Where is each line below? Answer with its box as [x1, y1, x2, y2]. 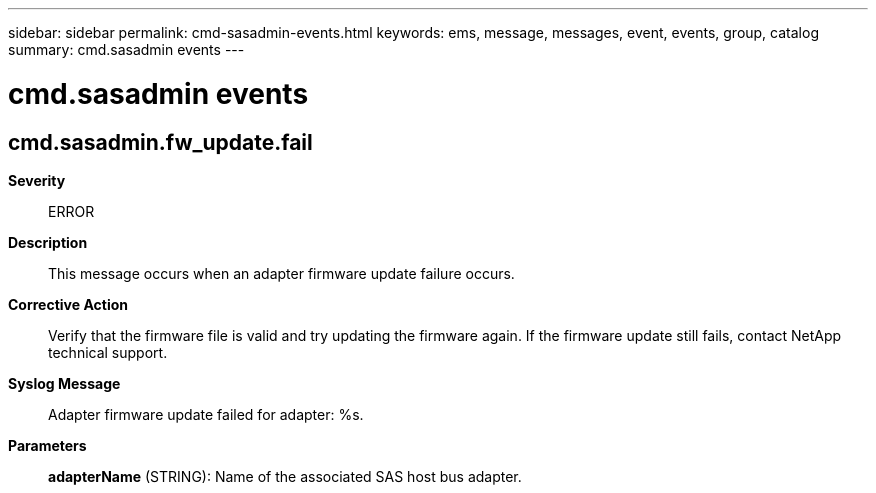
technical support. [48, 343, 168, 361]
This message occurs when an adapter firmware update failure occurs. [48, 264, 515, 282]
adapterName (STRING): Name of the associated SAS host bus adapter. [48, 467, 522, 485]
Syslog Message [8, 374, 121, 392]
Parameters [8, 436, 87, 454]
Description [8, 233, 88, 251]
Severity [8, 171, 66, 189]
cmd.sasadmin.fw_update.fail [8, 129, 313, 155]
